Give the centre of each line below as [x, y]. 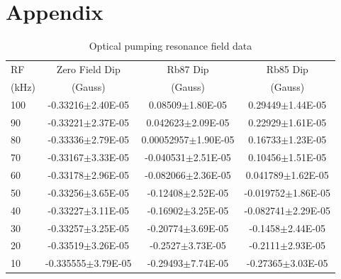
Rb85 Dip [287, 69]
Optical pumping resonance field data [170, 46]
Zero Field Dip [88, 69]
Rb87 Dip [188, 69]
